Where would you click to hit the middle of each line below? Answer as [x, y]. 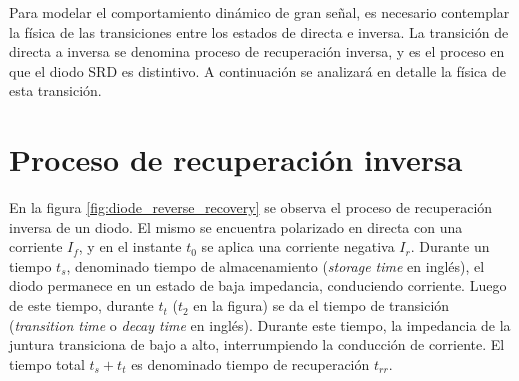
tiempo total [47, 363]
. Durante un [450, 246]
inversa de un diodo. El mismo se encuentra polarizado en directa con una [236, 226]
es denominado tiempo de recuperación [250, 363]
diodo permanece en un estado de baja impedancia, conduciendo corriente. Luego [258, 285]
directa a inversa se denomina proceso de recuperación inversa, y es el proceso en [257, 51]
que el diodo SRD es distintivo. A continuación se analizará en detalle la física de [257, 70]
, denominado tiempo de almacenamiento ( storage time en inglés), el [275, 265]
